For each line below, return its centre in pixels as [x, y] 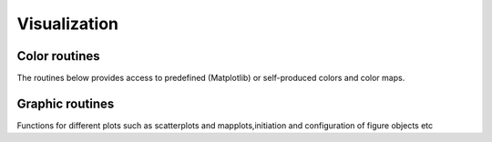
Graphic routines [66, 103]
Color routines [58, 56]
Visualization [67, 24]
